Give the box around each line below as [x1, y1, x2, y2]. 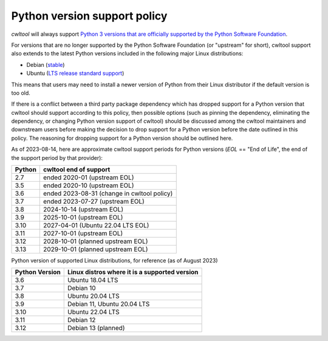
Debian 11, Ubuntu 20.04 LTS [67, 300, 150, 308]
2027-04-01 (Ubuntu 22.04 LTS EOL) [43, 221, 149, 230]
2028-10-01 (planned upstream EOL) [43, 237, 148, 246]
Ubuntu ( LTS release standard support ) [26, 70, 125, 77]
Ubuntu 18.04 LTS [67, 276, 118, 284]
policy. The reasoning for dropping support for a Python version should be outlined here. [11, 134, 233, 142]
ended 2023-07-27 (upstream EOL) [43, 198, 145, 206]
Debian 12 [67, 316, 96, 325]
